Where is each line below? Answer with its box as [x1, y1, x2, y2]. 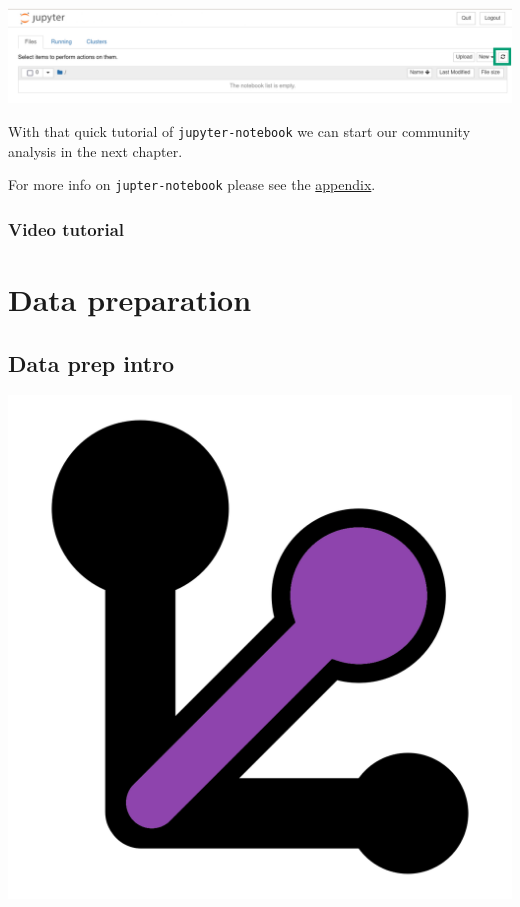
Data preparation [8, 279, 252, 320]
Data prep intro [8, 347, 175, 378]
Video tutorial [8, 216, 125, 241]
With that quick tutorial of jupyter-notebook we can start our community [8, 121, 471, 142]
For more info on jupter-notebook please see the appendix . [8, 174, 376, 195]
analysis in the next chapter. [8, 140, 183, 161]
